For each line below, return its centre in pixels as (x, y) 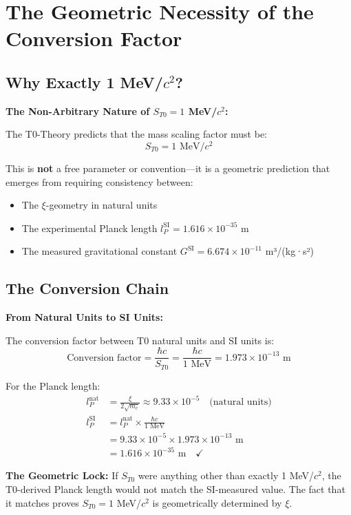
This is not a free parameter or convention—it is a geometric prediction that (168, 168)
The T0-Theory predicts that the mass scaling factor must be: (137, 134)
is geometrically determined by (217, 502)
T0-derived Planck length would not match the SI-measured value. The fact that (175, 489)
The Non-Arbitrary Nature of (78, 111)
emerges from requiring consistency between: (99, 181)
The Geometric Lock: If (62, 475)
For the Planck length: (53, 385)
